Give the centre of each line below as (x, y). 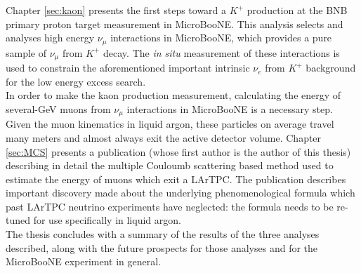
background (331, 68)
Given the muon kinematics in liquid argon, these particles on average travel (170, 124)
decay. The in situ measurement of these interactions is (222, 52)
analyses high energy (50, 38)
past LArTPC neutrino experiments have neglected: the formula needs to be (170, 206)
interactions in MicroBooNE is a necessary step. (230, 108)
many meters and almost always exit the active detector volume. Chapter (164, 137)
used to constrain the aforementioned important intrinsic (128, 68)
